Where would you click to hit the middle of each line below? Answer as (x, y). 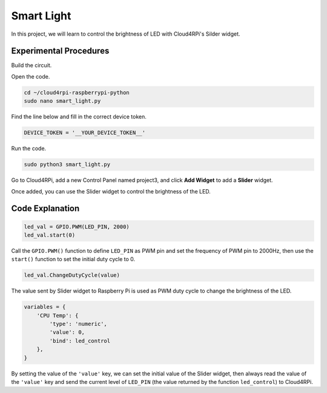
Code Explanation (45, 209)
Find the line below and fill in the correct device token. (79, 117)
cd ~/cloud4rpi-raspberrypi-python (77, 93)
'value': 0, (67, 332)
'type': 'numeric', (78, 324)
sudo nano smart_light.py (62, 101)
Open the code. (31, 76)
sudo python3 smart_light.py (67, 164)
